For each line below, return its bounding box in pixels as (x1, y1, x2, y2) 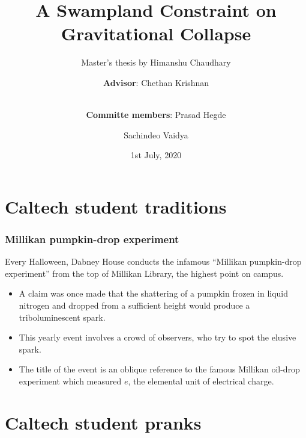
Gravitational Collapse (61, 21, 251, 46)
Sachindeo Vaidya (124, 128, 188, 141)
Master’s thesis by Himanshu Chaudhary (81, 56, 231, 69)
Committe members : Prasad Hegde (86, 108, 226, 121)
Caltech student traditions (5, 194, 227, 218)
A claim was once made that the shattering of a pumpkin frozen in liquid (19, 287, 289, 300)
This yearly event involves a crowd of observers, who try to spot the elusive (19, 331, 296, 344)
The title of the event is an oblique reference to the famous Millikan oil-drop (19, 363, 300, 375)
